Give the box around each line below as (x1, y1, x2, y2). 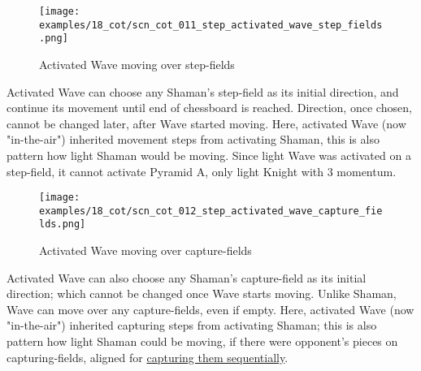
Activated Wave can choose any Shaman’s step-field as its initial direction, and (7, 83, 399, 100)
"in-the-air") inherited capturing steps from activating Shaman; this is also (7, 317, 377, 334)
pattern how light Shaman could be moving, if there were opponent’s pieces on (7, 333, 398, 350)
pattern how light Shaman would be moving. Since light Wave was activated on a (7, 146, 411, 163)
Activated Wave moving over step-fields (39, 55, 235, 72)
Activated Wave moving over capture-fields (39, 242, 252, 259)
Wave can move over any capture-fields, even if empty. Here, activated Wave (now (7, 300, 414, 317)
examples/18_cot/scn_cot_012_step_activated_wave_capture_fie (39, 205, 383, 217)
